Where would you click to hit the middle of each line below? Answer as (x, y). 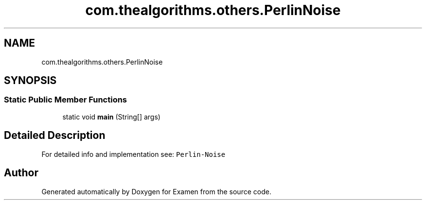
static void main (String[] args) (111, 117)
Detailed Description (55, 136)
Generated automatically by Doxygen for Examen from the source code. (156, 191)
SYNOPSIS (30, 81)
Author (21, 173)
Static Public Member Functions (66, 100)
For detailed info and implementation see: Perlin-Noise (133, 154)
